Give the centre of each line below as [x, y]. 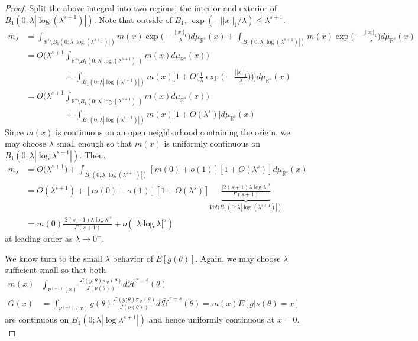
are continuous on [37, 319]
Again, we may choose [240, 258]
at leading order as [39, 238]
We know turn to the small [54, 258]
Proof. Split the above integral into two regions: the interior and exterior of [141, 8]
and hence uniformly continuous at [212, 319]
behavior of [133, 258]
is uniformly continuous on [212, 143]
